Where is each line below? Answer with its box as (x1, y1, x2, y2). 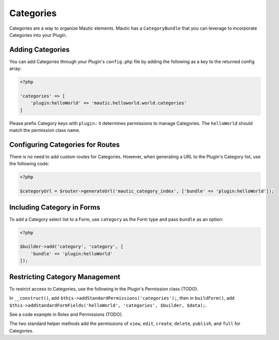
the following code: (9, 161, 49, 167)
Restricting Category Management (9, 273, 121, 281)
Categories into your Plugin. (9, 32, 67, 38)
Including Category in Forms (9, 203, 101, 212)
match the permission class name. (9, 127, 80, 133)
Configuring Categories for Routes (9, 140, 120, 149)
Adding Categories (9, 45, 70, 54)
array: (9, 65, 22, 72)
